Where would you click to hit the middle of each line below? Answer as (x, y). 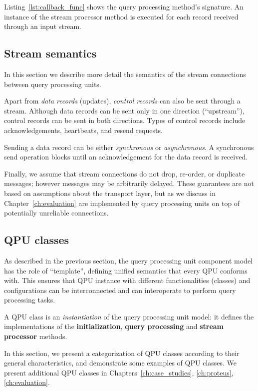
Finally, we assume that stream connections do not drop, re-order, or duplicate (125, 173)
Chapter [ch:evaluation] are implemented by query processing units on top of (122, 203)
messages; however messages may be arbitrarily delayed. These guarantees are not (129, 183)
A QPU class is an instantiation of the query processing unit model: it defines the (129, 316)
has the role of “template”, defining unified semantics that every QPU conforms (126, 270)
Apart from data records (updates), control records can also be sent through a (122, 101)
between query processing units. (53, 84)
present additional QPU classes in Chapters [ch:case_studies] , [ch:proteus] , (119, 372)
